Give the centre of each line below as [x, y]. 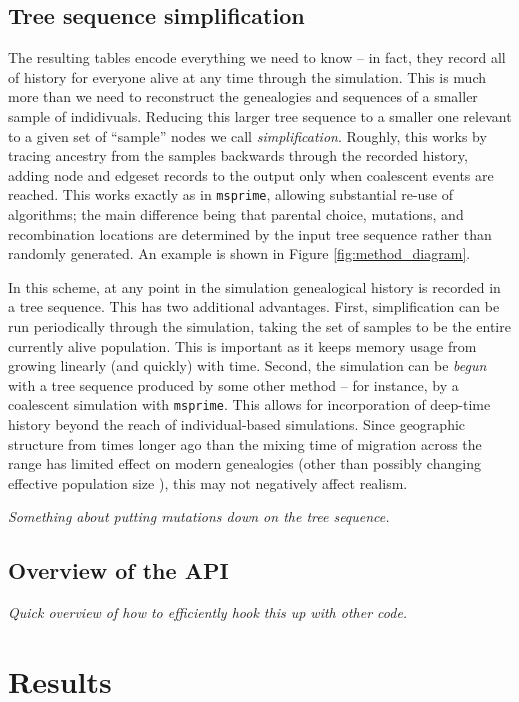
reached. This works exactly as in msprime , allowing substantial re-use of [231, 194]
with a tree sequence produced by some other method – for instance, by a [233, 384]
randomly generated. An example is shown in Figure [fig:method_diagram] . [239, 253]
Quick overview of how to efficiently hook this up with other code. [208, 612]
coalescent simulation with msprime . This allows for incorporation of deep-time [249, 404]
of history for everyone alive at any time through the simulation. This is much [247, 76]
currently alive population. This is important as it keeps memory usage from [242, 345]
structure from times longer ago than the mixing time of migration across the [245, 443]
